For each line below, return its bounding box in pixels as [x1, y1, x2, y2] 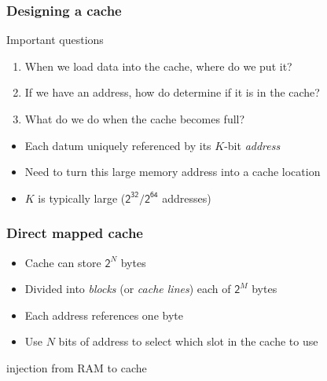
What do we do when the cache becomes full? [24, 111, 245, 126]
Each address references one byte [24, 306, 183, 323]
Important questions [6, 31, 104, 48]
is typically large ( [38, 189, 126, 206]
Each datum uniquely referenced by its [24, 137, 211, 153]
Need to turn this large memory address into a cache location [24, 163, 321, 180]
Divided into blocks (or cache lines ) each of [24, 280, 231, 297]
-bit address [224, 137, 281, 153]
